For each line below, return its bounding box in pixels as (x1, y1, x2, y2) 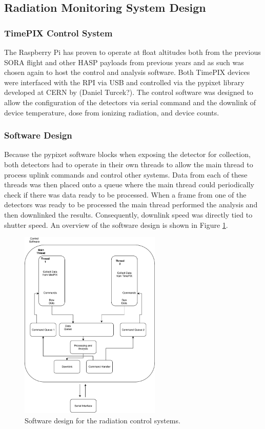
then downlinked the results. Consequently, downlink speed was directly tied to (4, 209, 253, 220)
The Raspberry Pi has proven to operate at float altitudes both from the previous (4, 47, 261, 57)
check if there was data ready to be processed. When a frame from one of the (4, 189, 247, 200)
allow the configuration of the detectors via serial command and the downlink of (4, 96, 256, 107)
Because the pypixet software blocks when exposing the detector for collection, (4, 149, 251, 160)
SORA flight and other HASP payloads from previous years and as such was (4, 56, 244, 67)
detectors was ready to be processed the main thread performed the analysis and (4, 199, 258, 210)
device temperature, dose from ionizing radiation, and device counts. (4, 107, 219, 118)
